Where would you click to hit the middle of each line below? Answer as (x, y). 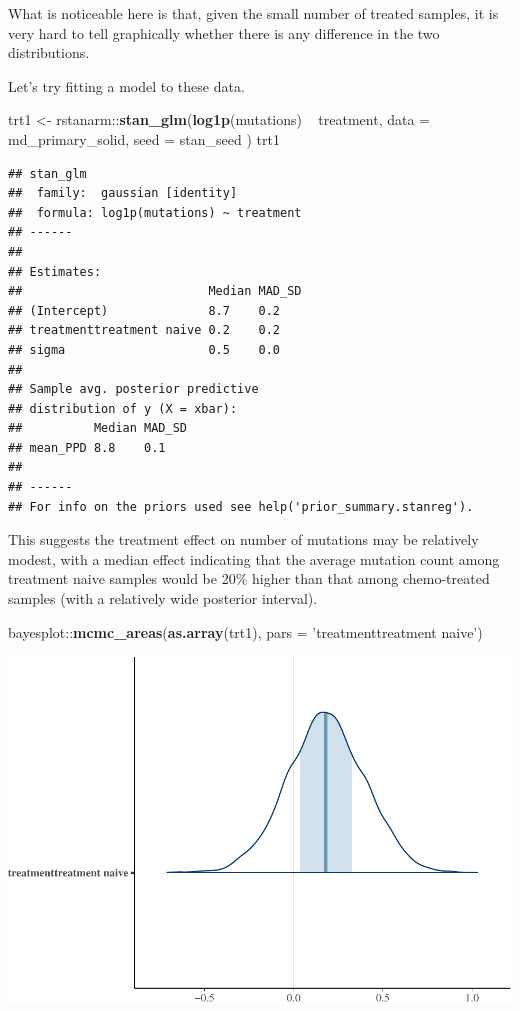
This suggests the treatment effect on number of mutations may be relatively (243, 539)
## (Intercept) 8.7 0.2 (144, 310)
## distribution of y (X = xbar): (123, 408)
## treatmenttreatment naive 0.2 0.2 (144, 330)
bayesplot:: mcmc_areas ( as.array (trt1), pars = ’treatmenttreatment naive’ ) (245, 631)
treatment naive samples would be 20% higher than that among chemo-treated (249, 578)
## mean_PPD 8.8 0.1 (87, 447)
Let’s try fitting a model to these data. (126, 85)
